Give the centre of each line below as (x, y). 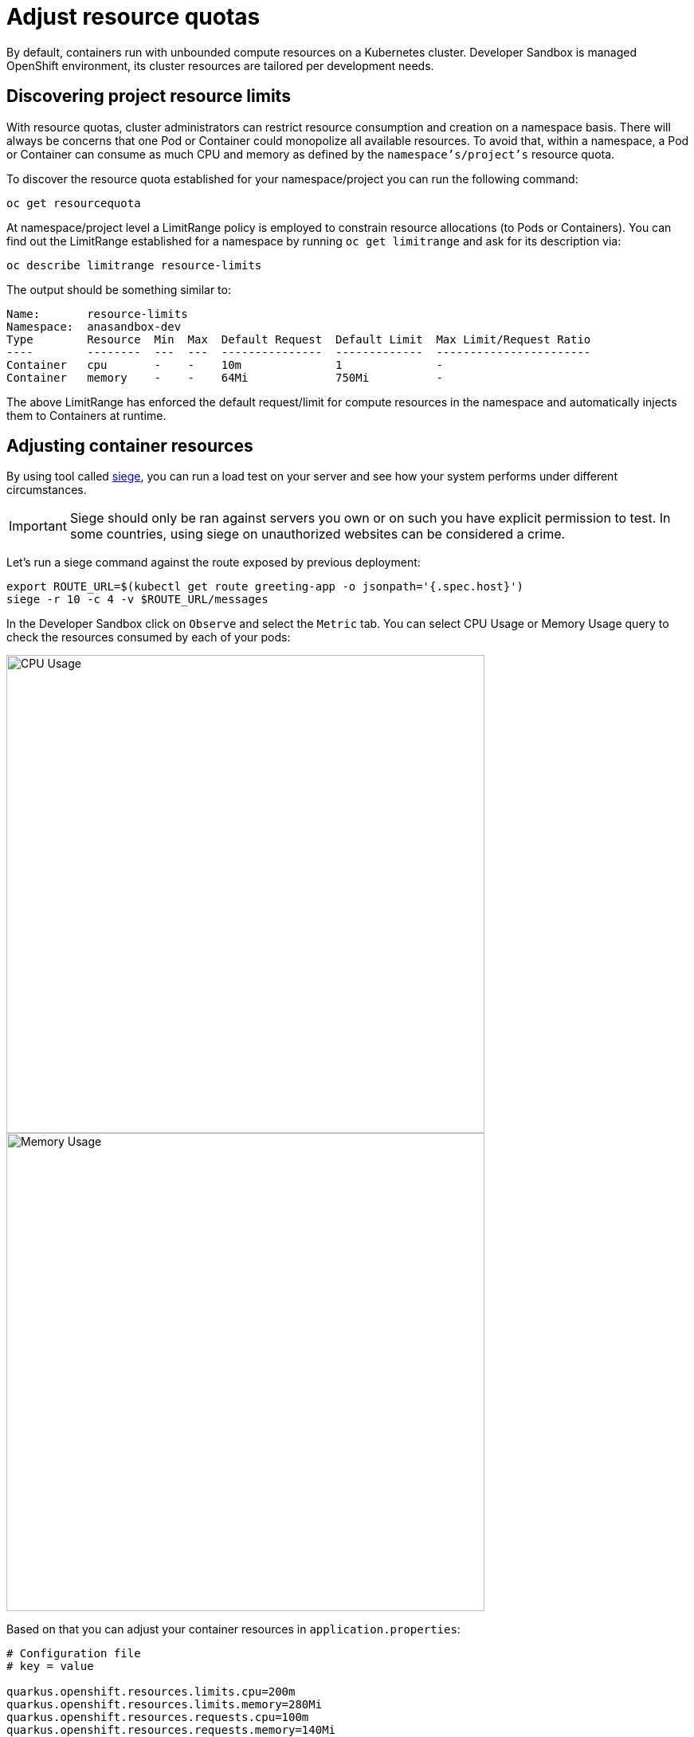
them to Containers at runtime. (86, 415)
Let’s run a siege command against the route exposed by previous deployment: (214, 563)
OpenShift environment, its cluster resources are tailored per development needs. (220, 65)
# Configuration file (74, 1654)
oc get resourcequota (74, 203)
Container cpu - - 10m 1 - (225, 365)
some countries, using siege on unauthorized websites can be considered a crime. (318, 534)
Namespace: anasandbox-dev (94, 326)
